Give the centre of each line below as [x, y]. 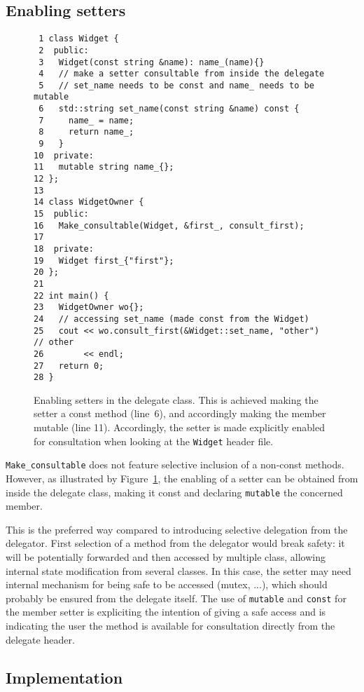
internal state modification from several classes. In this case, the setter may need [178, 570]
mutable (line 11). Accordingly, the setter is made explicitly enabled [179, 427]
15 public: [61, 214]
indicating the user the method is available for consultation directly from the [170, 626]
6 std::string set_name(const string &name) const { [169, 109]
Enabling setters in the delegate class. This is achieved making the [176, 399]
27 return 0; [69, 366]
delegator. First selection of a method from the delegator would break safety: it [175, 543]
